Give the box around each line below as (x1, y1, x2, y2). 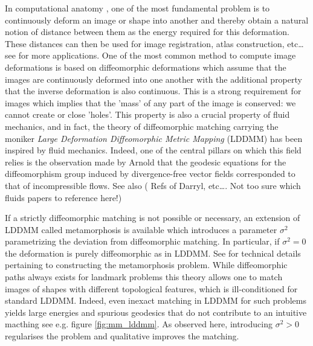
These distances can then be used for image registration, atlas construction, (5, 37, 285, 50)
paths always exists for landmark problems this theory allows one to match (5, 271, 283, 283)
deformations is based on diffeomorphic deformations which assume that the (5, 60, 286, 73)
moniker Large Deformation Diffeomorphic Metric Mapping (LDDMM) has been (5, 132, 303, 144)
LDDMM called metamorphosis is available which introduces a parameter (5, 223, 277, 235)
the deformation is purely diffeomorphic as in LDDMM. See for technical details (5, 246, 301, 259)
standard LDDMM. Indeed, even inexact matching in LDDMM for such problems (5, 294, 306, 307)
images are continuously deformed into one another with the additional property (5, 72, 302, 85)
